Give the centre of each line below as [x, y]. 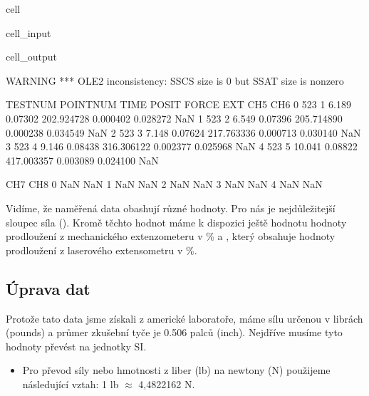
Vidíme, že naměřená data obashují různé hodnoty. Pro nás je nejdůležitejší [171, 208]
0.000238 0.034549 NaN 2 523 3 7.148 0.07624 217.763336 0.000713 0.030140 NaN [183, 132]
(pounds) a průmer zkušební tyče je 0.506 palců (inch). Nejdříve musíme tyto [174, 332]
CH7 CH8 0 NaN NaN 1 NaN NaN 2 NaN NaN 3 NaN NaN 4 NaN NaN [164, 184]
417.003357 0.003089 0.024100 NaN [82, 160]
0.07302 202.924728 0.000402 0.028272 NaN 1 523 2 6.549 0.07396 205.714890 [174, 118]
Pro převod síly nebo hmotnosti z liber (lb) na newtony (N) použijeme [176, 370]
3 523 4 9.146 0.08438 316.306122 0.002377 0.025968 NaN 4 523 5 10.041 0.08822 [182, 146]
